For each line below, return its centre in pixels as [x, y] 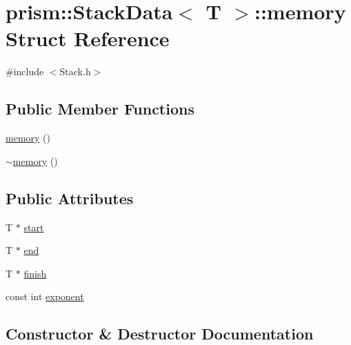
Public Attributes [70, 198]
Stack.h [75, 71]
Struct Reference [88, 38]
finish [35, 273]
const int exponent [45, 296]
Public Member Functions [100, 109]
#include [25, 71]
